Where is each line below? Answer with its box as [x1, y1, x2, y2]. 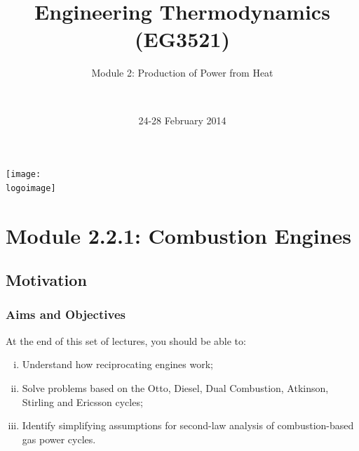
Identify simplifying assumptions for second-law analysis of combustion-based [22, 418, 354, 433]
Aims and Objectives [6, 306, 126, 323]
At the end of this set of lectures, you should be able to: [6, 333, 246, 348]
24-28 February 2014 [138, 112, 226, 127]
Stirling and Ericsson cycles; [22, 394, 143, 409]
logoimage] [6, 183, 56, 193]
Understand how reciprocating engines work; [22, 357, 213, 372]
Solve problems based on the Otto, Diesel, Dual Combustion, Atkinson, [22, 380, 329, 395]
